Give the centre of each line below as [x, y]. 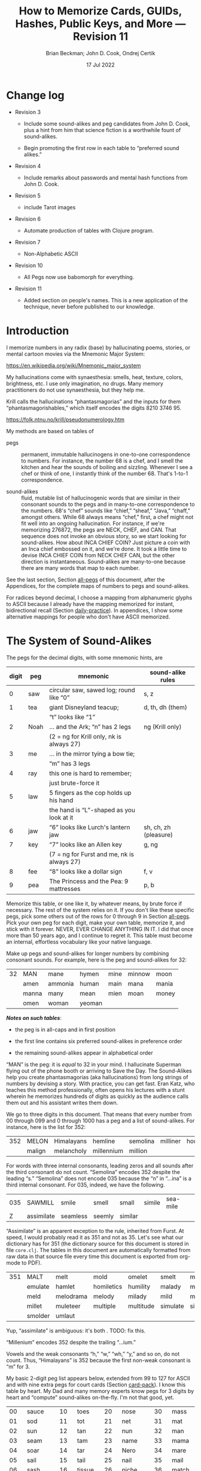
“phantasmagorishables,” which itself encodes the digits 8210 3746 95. [94, 408]
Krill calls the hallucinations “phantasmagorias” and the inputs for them [94, 401]
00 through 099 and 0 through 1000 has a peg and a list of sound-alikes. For [100, 1121]
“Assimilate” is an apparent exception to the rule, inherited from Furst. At [95, 1230]
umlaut [66, 1316]
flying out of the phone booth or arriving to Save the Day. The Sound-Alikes [99, 1071]
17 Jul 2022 [100, 65]
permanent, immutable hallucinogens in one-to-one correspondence [106, 454]
